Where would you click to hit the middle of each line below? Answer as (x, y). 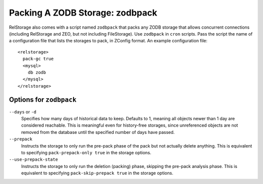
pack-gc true (38, 59)
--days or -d (23, 111)
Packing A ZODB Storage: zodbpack (83, 13)
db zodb (37, 72)
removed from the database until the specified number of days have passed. (98, 132)
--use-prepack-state (34, 160)
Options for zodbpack (43, 100)
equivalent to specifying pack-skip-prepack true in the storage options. (97, 173)
